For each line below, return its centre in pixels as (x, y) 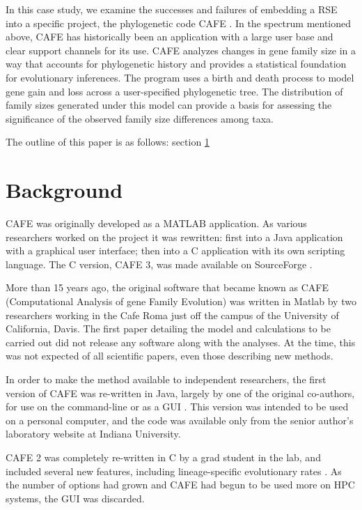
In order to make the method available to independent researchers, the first (166, 379)
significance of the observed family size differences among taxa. (140, 118)
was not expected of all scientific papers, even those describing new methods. (170, 356)
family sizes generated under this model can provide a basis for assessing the (169, 105)
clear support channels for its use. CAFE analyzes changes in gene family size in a (181, 50)
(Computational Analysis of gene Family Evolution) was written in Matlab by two (181, 301)
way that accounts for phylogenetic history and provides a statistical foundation (176, 64)
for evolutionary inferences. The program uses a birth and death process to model (180, 77)
